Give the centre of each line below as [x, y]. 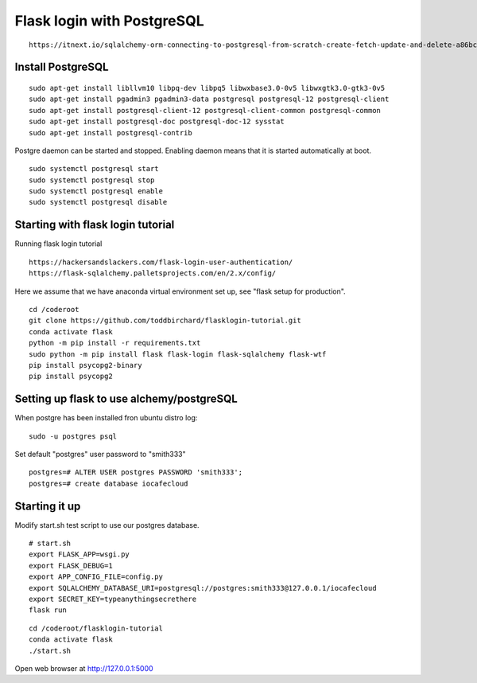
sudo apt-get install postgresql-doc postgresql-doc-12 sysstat [157, 122]
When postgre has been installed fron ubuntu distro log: [106, 418]
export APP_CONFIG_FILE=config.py [96, 577]
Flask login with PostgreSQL [109, 21]
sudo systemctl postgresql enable [96, 191]
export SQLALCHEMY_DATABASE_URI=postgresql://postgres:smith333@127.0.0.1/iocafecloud [203, 588]
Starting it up [48, 506]
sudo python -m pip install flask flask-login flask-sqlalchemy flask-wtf [178, 354]
